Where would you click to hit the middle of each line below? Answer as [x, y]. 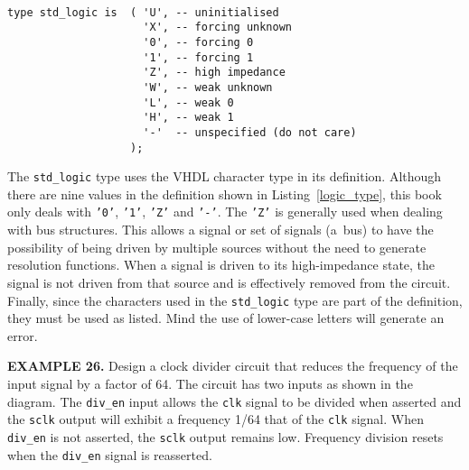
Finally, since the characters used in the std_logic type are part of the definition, [235, 300]
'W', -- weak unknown [208, 87]
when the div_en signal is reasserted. [110, 454]
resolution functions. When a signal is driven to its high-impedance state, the [221, 265]
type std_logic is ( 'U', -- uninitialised [143, 12]
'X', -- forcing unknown [217, 28]
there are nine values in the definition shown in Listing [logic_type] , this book [225, 194]
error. [23, 335]
